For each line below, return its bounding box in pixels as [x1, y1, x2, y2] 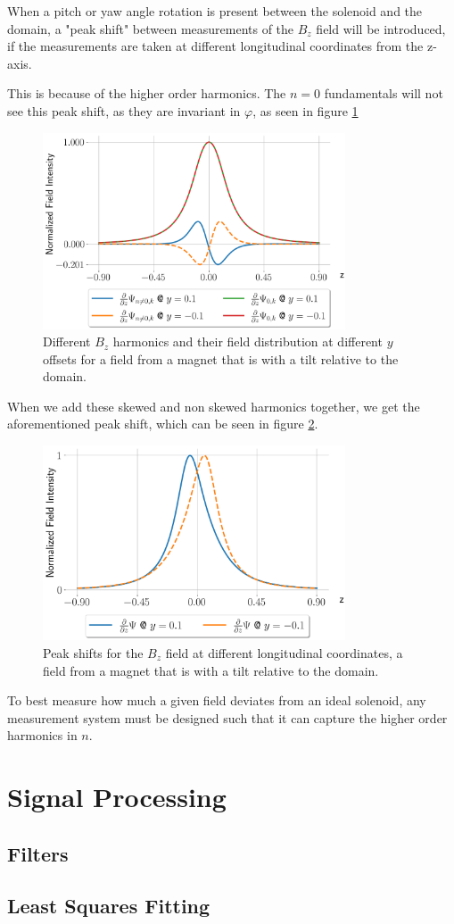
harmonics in [7, 726, 78, 745]
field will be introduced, [316, 19, 446, 37]
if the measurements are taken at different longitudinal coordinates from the [7, 37, 424, 55]
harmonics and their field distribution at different [112, 332, 383, 351]
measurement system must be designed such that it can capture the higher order [7, 708, 448, 727]
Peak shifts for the [43, 643, 144, 662]
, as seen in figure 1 [252, 101, 359, 120]
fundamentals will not [324, 84, 443, 103]
